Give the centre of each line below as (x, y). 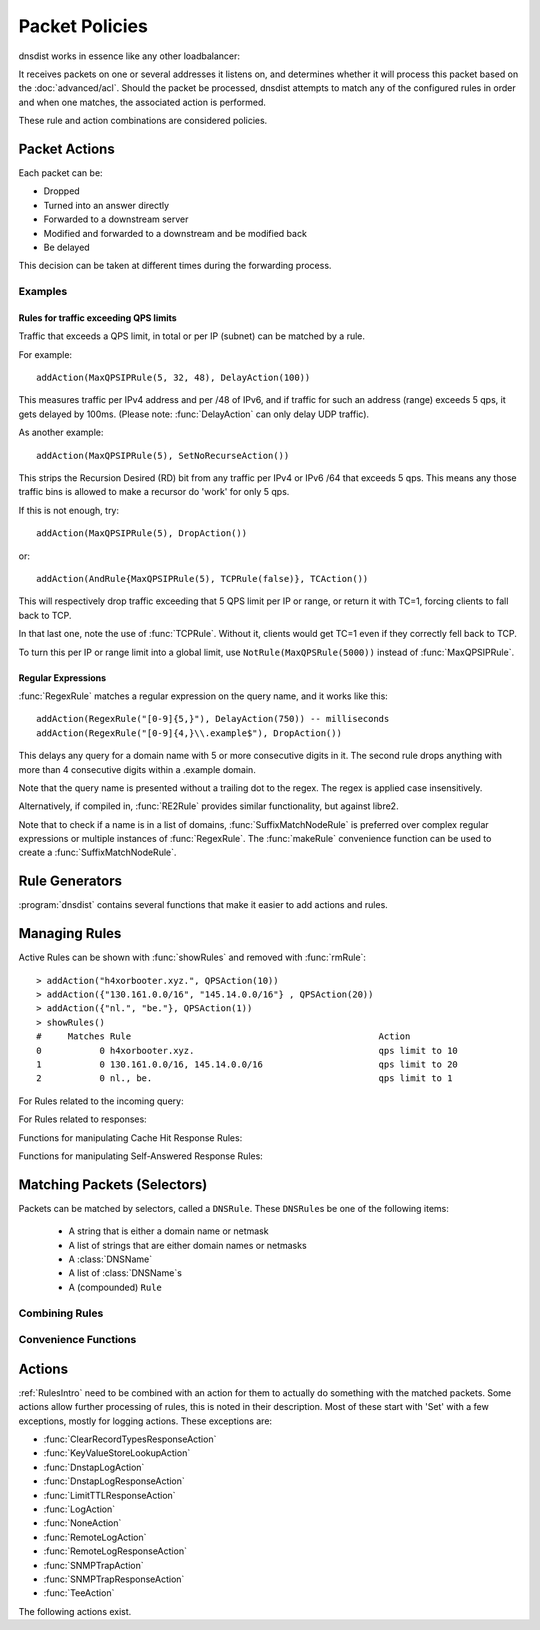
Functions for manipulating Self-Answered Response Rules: (141, 1156)
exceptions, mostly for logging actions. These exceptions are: (145, 1421)
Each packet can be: (61, 173)
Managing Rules (70, 933)
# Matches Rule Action (223, 1036)
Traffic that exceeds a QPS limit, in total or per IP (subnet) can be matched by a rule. (191, 336)
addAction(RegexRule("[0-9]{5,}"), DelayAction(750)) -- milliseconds (213, 719)
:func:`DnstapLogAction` (94, 1467)
